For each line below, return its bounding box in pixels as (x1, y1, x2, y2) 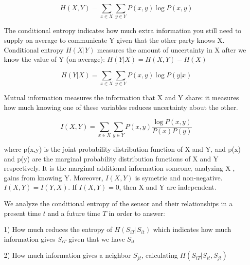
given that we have (69, 233, 125, 244)
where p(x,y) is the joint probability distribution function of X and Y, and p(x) (4, 144, 241, 154)
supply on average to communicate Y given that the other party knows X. (4, 35, 225, 45)
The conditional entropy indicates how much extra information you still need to (4, 25, 241, 35)
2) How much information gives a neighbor (4, 250, 131, 260)
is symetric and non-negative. (135, 172, 223, 182)
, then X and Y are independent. (119, 182, 216, 192)
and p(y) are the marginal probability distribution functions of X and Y (4, 153, 219, 163)
